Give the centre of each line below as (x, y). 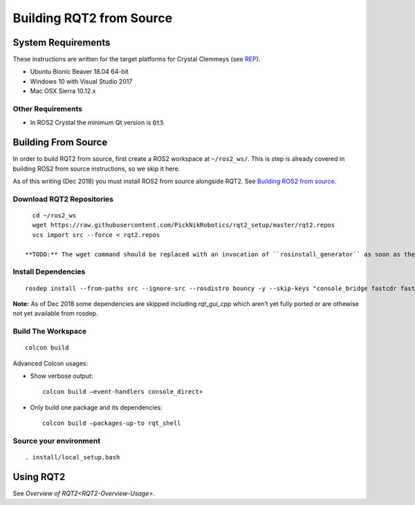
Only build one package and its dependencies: (96, 407)
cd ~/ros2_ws (54, 216)
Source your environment (56, 441)
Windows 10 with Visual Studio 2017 (81, 81)
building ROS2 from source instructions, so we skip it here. (96, 169)
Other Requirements (48, 109)
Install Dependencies (49, 271)
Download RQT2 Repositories (63, 199)
